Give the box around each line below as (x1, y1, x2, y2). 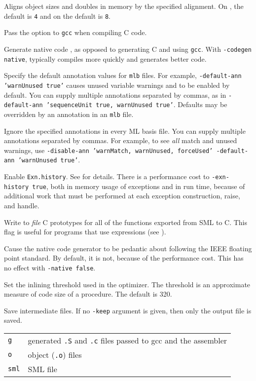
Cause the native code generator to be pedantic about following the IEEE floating (4, 243, 252, 253)
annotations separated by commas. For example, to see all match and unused (4, 135, 237, 146)
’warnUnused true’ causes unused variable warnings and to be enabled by (4, 79, 230, 90)
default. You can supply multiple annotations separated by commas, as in (4, 89, 226, 100)
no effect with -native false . (4, 262, 96, 272)
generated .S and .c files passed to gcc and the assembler (28, 334, 227, 346)
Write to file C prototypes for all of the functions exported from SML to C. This (4, 217, 247, 227)
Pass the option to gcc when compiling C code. (4, 27, 147, 38)
